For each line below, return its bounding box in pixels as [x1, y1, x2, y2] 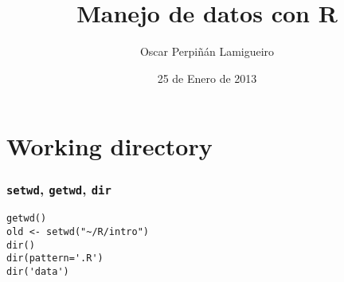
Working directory [6, 130, 213, 163]
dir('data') [6, 265, 69, 277]
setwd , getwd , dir [6, 179, 111, 199]
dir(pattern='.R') [6, 253, 104, 264]
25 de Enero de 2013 [157, 69, 257, 86]
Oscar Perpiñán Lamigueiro [139, 43, 275, 60]
